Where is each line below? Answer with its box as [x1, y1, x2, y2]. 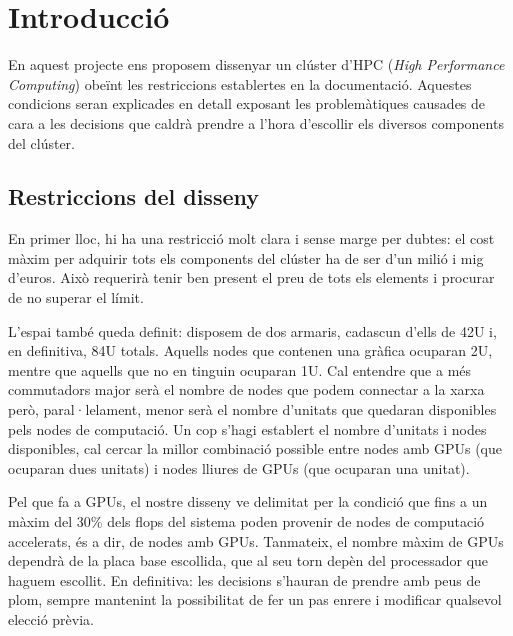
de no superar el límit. [8, 287, 144, 308]
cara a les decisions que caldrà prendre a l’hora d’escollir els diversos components [8, 112, 504, 133]
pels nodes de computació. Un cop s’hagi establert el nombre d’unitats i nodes [8, 418, 487, 439]
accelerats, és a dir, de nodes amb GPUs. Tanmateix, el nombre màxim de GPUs [8, 530, 504, 551]
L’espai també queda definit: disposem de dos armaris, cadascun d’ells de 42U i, [8, 320, 497, 341]
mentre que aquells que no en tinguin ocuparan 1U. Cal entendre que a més [8, 359, 472, 380]
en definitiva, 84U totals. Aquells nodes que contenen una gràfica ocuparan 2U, [8, 340, 493, 361]
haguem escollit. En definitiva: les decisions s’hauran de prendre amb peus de [8, 569, 481, 590]
